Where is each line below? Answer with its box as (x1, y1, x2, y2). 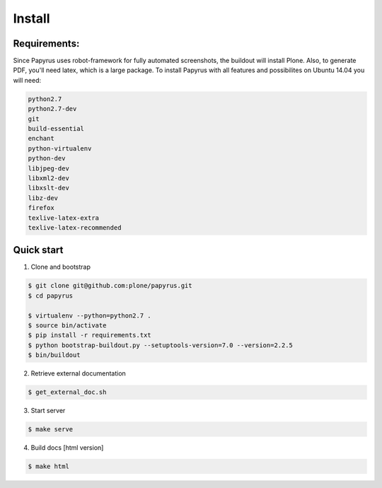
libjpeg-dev (28, 164, 70, 173)
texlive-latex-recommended (28, 223, 122, 231)
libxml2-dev (28, 174, 70, 182)
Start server (30, 407, 66, 415)
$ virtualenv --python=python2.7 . (28, 311, 151, 320)
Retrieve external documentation (30, 369, 127, 378)
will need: (13, 76, 42, 84)
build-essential (28, 124, 85, 132)
